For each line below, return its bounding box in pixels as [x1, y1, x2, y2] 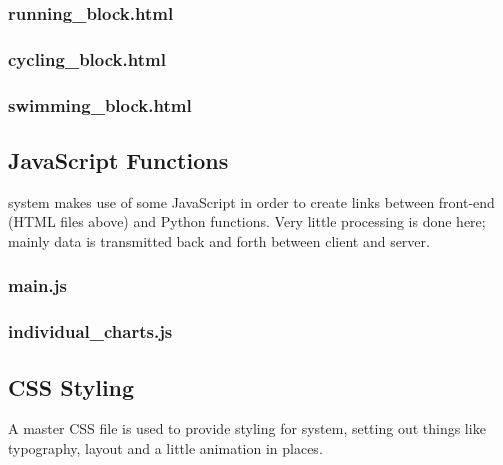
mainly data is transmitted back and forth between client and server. [8, 230, 430, 251]
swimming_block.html [8, 92, 192, 117]
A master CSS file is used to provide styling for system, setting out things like [8, 418, 486, 439]
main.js [8, 273, 67, 298]
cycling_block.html [8, 46, 166, 71]
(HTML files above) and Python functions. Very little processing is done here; [8, 211, 486, 232]
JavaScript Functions [8, 144, 229, 175]
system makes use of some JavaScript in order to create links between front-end [8, 191, 495, 212]
